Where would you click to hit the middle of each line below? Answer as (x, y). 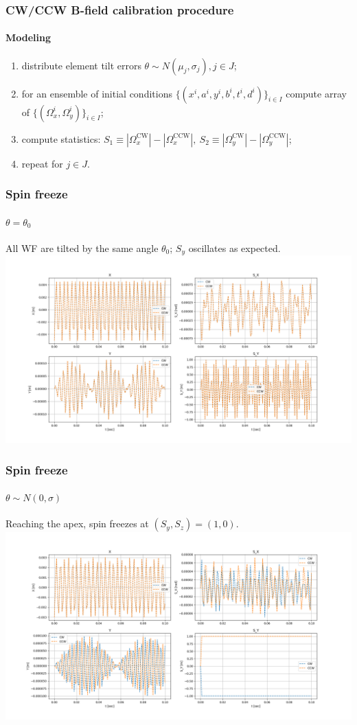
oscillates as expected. (234, 248)
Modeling (28, 37)
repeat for (42, 163)
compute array (316, 93)
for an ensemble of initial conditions (97, 93)
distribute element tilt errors (81, 65)
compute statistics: (61, 138)
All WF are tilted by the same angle (82, 248)
